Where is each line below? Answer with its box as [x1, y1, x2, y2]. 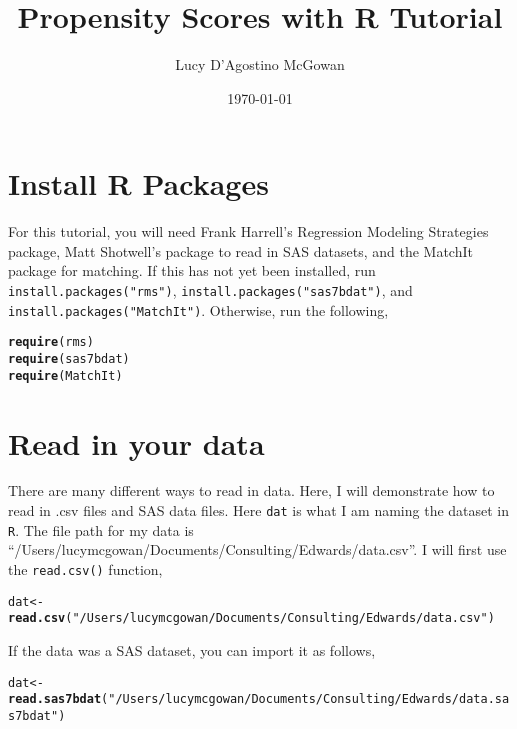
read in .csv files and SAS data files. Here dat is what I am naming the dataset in [8, 500, 510, 521]
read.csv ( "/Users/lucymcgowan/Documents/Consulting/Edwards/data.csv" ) [8, 611, 495, 626]
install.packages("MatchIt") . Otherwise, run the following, [8, 299, 389, 320]
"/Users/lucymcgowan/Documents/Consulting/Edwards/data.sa [108, 692, 510, 707]
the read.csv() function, [8, 558, 163, 579]
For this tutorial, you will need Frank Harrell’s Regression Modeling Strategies [8, 221, 489, 242]
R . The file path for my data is [8, 519, 194, 540]
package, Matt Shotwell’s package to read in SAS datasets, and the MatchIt [8, 240, 473, 261]
